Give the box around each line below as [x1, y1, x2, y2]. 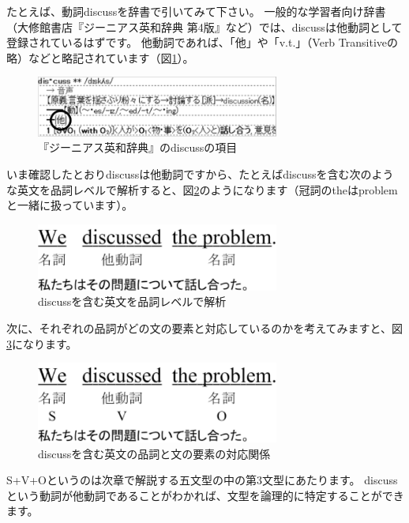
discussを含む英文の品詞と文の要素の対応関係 [38, 445, 271, 461]
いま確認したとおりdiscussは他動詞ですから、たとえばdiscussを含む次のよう [6, 166, 394, 182]
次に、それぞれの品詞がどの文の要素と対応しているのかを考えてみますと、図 [6, 320, 403, 336]
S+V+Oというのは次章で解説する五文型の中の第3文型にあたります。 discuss [6, 472, 398, 488]
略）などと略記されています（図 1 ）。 [6, 49, 194, 66]
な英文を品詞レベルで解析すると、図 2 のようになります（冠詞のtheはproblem [6, 181, 398, 198]
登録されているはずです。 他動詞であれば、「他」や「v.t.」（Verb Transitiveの [6, 34, 398, 51]
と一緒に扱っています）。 [6, 197, 133, 213]
